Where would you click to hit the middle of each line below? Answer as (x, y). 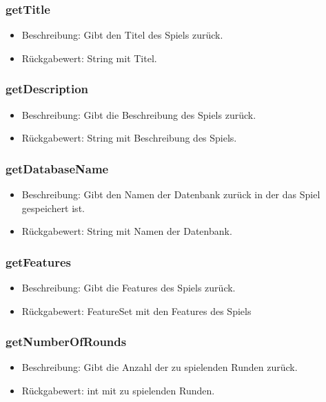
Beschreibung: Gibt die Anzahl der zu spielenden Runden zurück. (160, 367)
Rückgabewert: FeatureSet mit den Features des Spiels (136, 310)
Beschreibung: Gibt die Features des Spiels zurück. (129, 288)
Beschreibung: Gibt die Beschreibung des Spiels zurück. (139, 114)
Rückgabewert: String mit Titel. (89, 58)
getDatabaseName (57, 168)
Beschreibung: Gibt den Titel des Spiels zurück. (122, 35)
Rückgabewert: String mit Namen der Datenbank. (127, 231)
